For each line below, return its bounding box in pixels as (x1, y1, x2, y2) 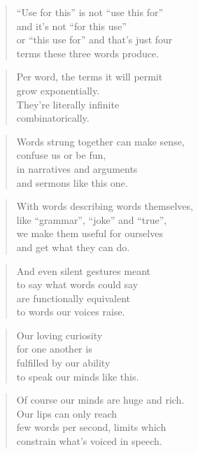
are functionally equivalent (16, 290, 131, 305)
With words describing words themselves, (16, 199, 193, 213)
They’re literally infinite (16, 97, 120, 111)
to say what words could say (16, 277, 139, 292)
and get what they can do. (16, 239, 130, 254)
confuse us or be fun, (16, 148, 106, 162)
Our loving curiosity (16, 327, 103, 342)
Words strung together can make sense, (16, 134, 185, 148)
